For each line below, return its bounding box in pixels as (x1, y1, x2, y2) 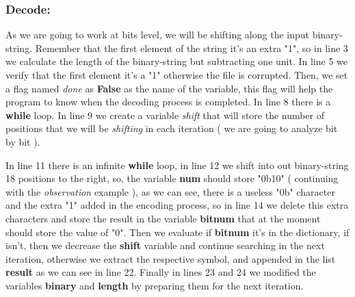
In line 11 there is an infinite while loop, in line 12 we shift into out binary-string (5, 157, 349, 172)
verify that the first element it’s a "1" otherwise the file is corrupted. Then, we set (5, 68, 348, 81)
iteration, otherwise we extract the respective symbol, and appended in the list (5, 251, 336, 266)
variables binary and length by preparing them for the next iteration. (5, 278, 304, 292)
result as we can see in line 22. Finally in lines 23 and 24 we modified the (5, 265, 316, 279)
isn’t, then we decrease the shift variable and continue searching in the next (5, 238, 325, 253)
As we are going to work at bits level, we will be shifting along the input (5, 27, 310, 42)
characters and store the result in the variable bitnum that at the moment (5, 211, 321, 225)
